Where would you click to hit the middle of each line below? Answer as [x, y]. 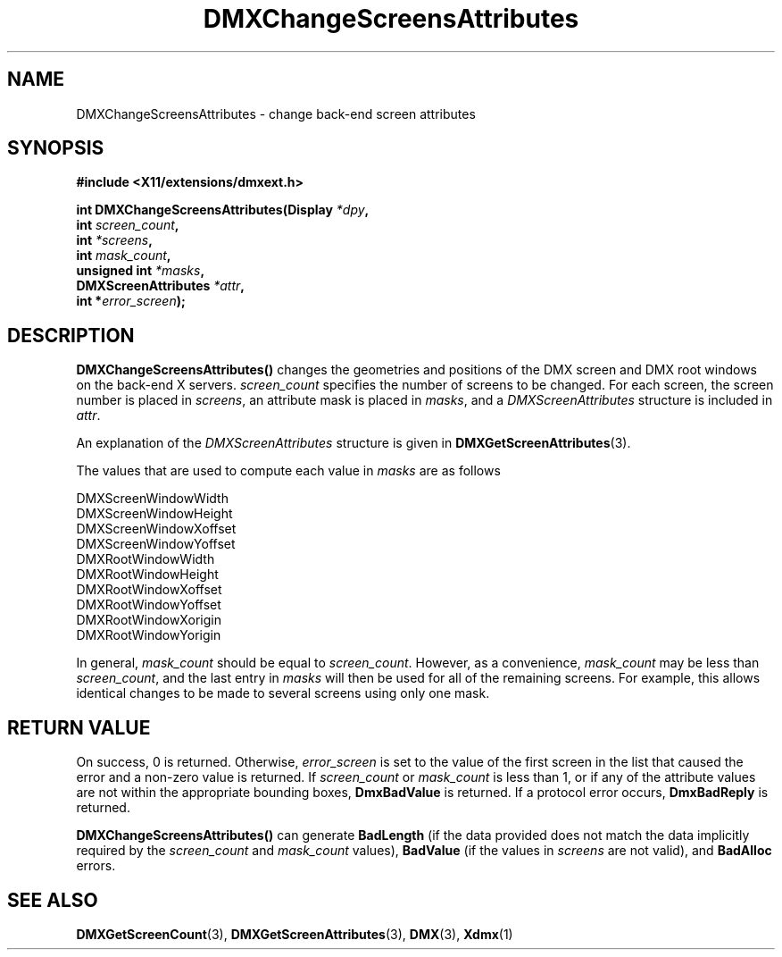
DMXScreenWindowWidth [152, 499]
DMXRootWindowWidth [146, 559]
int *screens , [114, 240]
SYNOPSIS [56, 148]
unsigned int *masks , [141, 271]
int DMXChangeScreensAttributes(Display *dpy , [223, 210]
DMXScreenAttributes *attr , [161, 286]
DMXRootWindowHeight [147, 575]
